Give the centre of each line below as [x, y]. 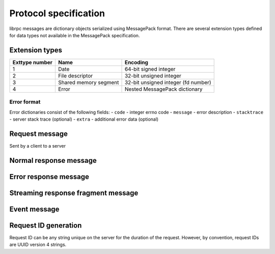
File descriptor [76, 75]
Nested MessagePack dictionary [164, 89]
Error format [25, 102]
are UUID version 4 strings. [38, 245]
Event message [34, 209]
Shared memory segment [89, 82]
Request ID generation [46, 225]
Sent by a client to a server [38, 146]
